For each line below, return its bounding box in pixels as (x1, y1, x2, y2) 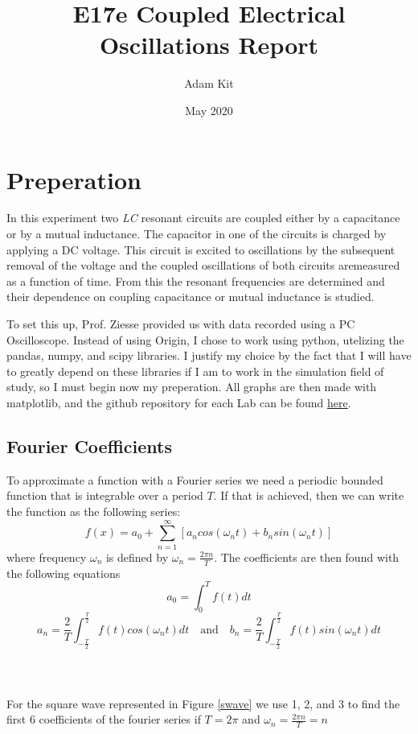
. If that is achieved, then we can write (213, 487, 404, 504)
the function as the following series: (6, 502, 181, 519)
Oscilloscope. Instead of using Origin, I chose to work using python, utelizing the (6, 331, 404, 348)
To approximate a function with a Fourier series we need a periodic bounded (6, 471, 383, 488)
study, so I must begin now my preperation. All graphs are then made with (6, 378, 377, 395)
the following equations (6, 564, 121, 581)
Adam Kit (184, 75, 234, 92)
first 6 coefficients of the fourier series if (6, 711, 201, 728)
